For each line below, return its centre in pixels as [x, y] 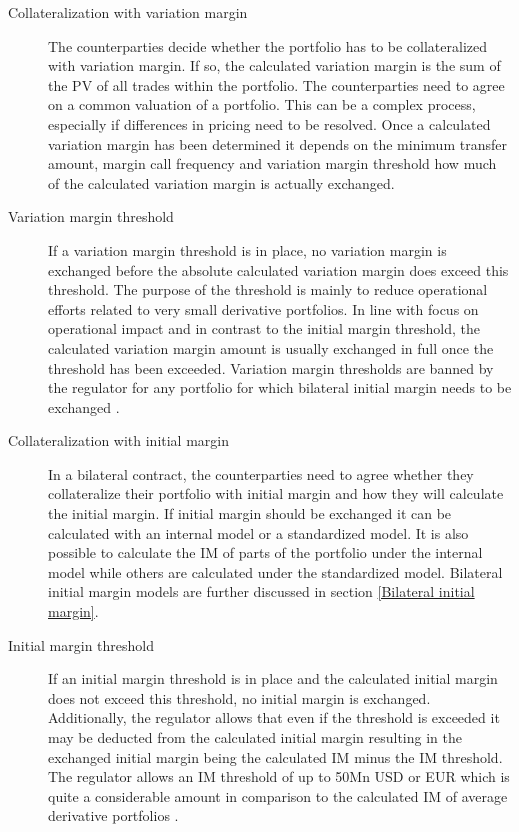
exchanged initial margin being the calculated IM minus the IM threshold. [275, 756]
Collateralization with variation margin [128, 12]
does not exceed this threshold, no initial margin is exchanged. [239, 697]
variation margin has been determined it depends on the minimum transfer [277, 143]
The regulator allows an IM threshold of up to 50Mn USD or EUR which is [279, 776]
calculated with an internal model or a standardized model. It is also [258, 532]
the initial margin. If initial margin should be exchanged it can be [250, 513]
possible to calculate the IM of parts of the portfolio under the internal [265, 552]
